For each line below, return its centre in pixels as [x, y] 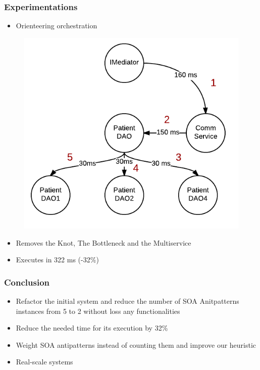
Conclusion [27, 282]
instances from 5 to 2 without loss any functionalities [98, 311]
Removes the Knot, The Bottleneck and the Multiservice [103, 242]
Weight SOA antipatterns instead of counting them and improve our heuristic [136, 344]
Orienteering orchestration [57, 26]
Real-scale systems [44, 362]
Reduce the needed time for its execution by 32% [92, 328]
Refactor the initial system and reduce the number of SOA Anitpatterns [127, 300]
